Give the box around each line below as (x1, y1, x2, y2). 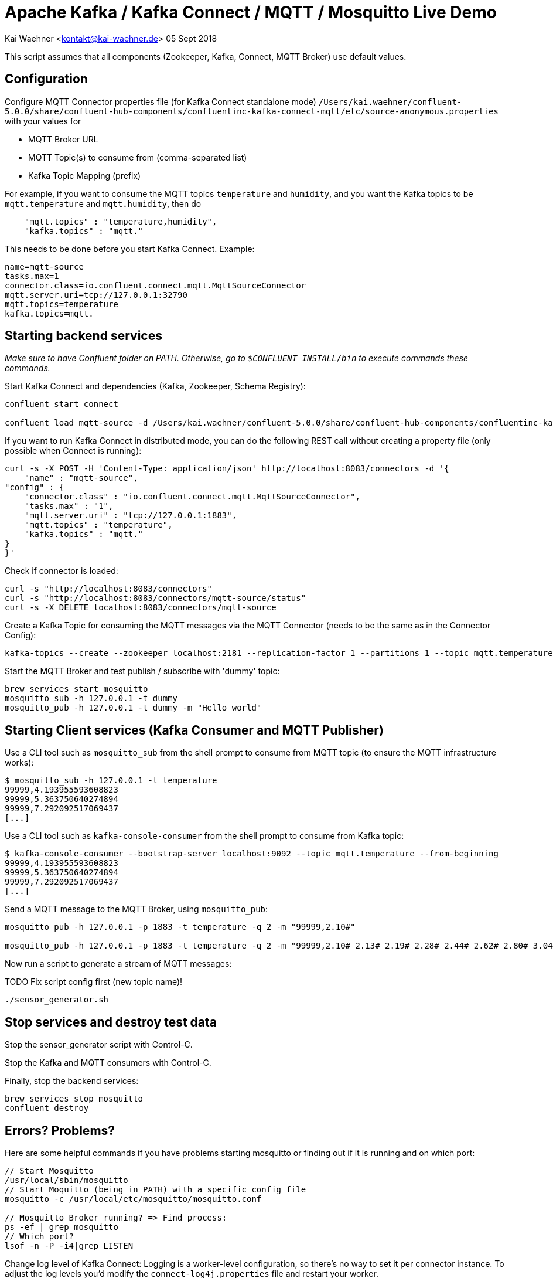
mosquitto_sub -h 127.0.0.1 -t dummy (5, 694, 178, 703)
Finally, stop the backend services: (5, 1076, 139, 1086)
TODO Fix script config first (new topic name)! (5, 977, 183, 987)
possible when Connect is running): (5, 446, 142, 456)
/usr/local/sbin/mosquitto (5, 1175, 128, 1185)
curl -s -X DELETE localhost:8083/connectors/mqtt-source (5, 603, 276, 613)
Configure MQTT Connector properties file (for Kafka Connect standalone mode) (5, 96, 316, 107)
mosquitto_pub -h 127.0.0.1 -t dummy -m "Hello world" (5, 703, 262, 713)
